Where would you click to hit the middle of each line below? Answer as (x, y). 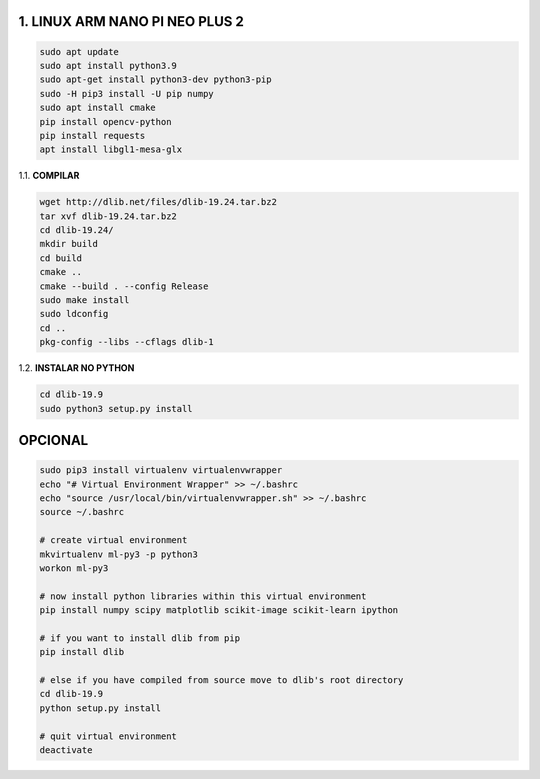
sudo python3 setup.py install (116, 408)
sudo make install (84, 300)
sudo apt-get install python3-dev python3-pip (155, 79)
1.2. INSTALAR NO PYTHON (76, 368)
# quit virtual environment (108, 736)
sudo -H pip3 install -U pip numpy (126, 93)
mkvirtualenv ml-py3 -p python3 (119, 554)
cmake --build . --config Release (124, 286)
